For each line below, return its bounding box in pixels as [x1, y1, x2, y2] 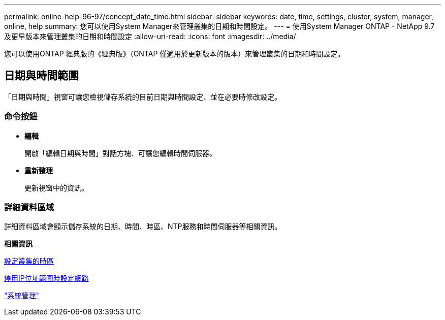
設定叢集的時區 [4, 257, 54, 266]
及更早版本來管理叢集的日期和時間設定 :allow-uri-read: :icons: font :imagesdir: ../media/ [4, 32, 296, 41]
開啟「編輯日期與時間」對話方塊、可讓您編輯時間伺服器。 [24, 148, 216, 157]
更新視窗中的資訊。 [24, 183, 88, 192]
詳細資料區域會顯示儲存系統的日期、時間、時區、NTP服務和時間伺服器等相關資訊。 [4, 222, 282, 231]
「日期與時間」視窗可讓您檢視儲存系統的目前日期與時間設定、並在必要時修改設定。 [4, 92, 281, 101]
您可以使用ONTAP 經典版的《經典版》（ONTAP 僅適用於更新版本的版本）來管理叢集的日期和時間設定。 [4, 49, 345, 58]
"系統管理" [4, 291, 40, 300]
